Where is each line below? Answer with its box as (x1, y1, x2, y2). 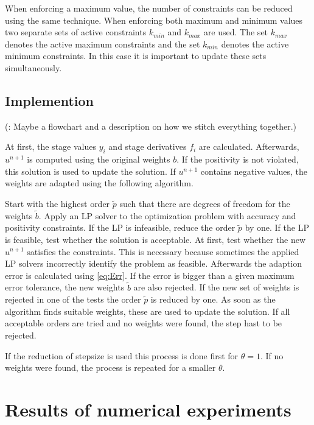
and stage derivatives (108, 140, 187, 153)
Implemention (5, 91, 94, 110)
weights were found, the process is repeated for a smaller (5, 361, 216, 374)
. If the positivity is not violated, (176, 153, 299, 166)
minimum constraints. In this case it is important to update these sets (5, 49, 267, 62)
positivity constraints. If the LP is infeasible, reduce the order (5, 221, 235, 234)
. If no (260, 349, 284, 362)
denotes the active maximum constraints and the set (5, 37, 200, 50)
